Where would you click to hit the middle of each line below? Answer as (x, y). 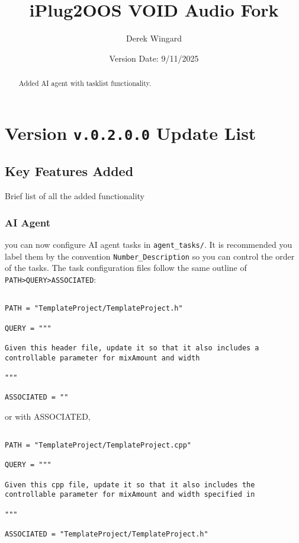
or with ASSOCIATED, (48, 416)
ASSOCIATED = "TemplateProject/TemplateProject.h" (107, 534)
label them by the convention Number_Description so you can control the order (150, 256)
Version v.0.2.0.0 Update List (131, 132)
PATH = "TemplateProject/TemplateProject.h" (94, 309)
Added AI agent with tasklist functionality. (85, 83)
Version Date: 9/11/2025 (154, 58)
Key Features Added (69, 171)
